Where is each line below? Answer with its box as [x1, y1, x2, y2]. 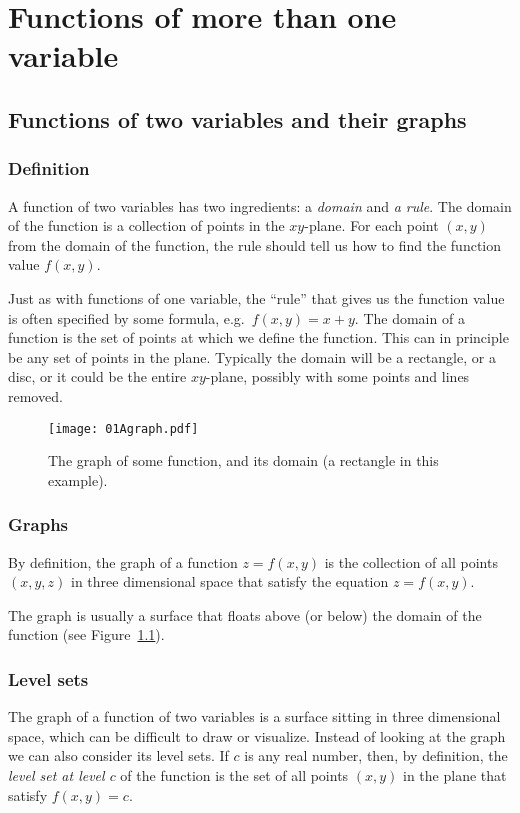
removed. [8, 385, 63, 406]
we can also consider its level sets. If [8, 745, 229, 766]
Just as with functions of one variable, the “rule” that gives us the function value [8, 287, 505, 308]
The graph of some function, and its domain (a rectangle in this [48, 450, 439, 471]
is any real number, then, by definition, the [244, 745, 508, 766]
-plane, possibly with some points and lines [205, 366, 470, 387]
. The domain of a [354, 307, 465, 328]
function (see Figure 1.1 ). [8, 624, 165, 645]
